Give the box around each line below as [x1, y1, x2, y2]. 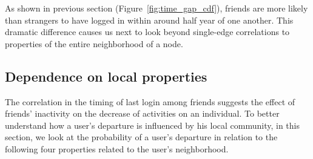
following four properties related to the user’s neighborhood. [5, 142, 229, 155]
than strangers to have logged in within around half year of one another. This [5, 13, 294, 26]
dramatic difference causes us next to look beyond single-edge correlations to [5, 25, 290, 38]
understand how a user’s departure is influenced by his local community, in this [5, 118, 300, 131]
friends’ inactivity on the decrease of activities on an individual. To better [5, 107, 280, 120]
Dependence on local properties [5, 67, 207, 85]
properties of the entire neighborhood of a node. [5, 37, 183, 50]
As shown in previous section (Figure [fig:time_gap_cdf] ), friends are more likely [5, 2, 308, 14]
